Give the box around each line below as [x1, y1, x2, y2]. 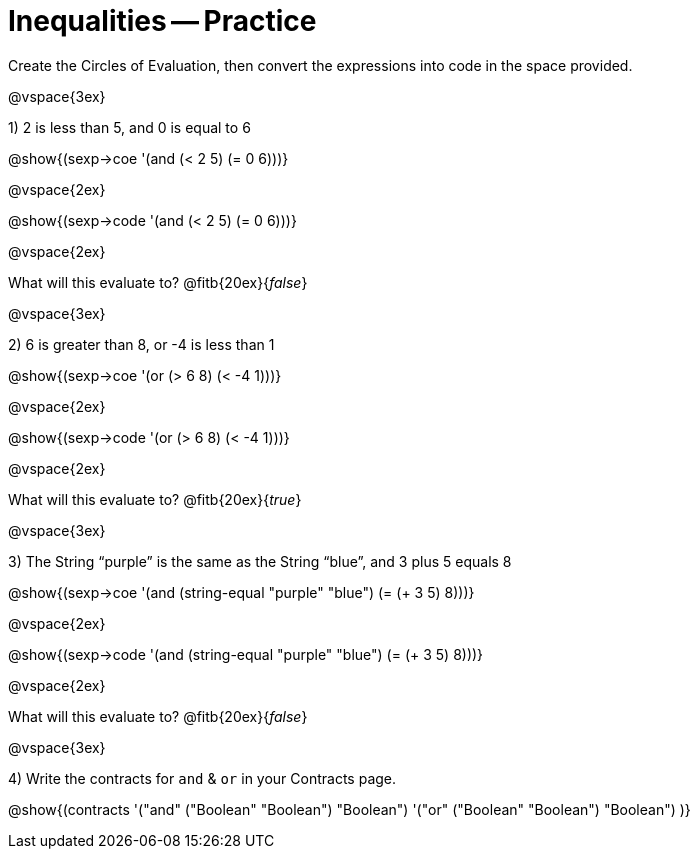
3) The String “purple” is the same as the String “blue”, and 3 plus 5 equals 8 [8, 552, 512, 570]
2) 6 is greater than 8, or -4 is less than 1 [8, 335, 275, 353]
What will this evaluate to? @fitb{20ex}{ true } [8, 490, 302, 508]
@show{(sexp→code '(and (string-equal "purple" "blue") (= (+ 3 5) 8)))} [8, 645, 484, 663]
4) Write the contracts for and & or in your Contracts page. [8, 769, 397, 787]
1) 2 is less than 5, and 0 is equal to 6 [8, 118, 251, 136]
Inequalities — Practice [8, 4, 317, 38]
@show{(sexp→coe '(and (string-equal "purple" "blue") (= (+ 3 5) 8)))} [8, 583, 475, 601]
